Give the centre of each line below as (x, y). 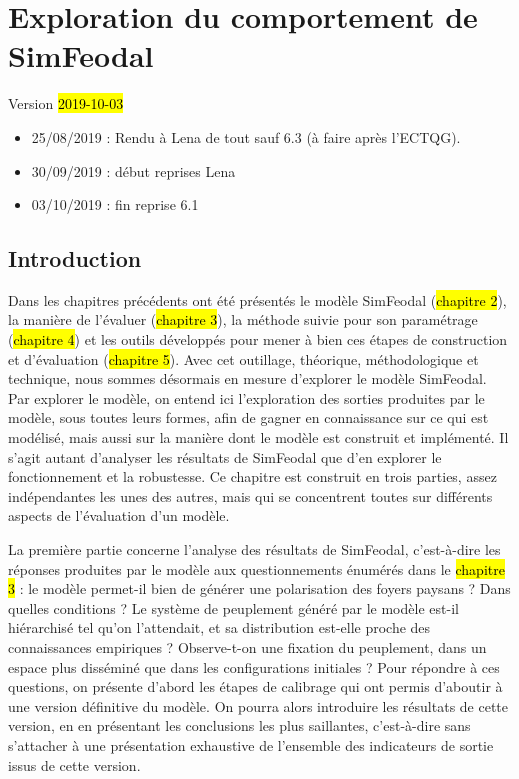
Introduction (75, 258)
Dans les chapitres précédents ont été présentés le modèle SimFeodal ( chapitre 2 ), (257, 299)
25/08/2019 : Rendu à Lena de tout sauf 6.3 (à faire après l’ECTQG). (246, 136)
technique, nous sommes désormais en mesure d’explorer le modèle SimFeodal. (247, 378)
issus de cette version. (74, 764)
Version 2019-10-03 (66, 103)
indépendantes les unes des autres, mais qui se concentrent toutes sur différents (250, 495)
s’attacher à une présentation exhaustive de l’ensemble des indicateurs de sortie (251, 744)
